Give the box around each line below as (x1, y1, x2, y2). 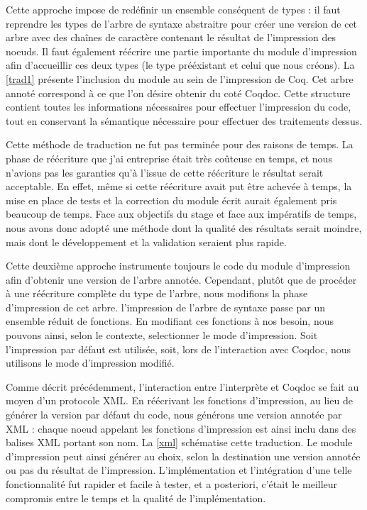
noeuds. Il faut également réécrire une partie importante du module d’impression (6, 43, 357, 58)
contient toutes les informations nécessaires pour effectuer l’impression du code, (6, 99, 351, 114)
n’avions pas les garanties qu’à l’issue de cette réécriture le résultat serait (6, 165, 324, 179)
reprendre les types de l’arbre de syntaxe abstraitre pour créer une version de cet (6, 16, 358, 31)
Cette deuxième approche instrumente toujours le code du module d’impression (6, 258, 351, 273)
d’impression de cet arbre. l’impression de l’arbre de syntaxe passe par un (6, 299, 325, 314)
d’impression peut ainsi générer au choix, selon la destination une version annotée (6, 448, 361, 463)
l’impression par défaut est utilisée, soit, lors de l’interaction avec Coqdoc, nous (6, 341, 351, 356)
